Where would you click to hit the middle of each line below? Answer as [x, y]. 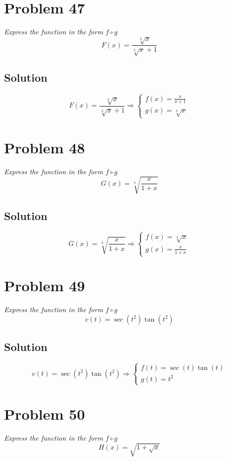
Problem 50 [45, 414]
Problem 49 [45, 286]
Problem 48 [45, 147]
